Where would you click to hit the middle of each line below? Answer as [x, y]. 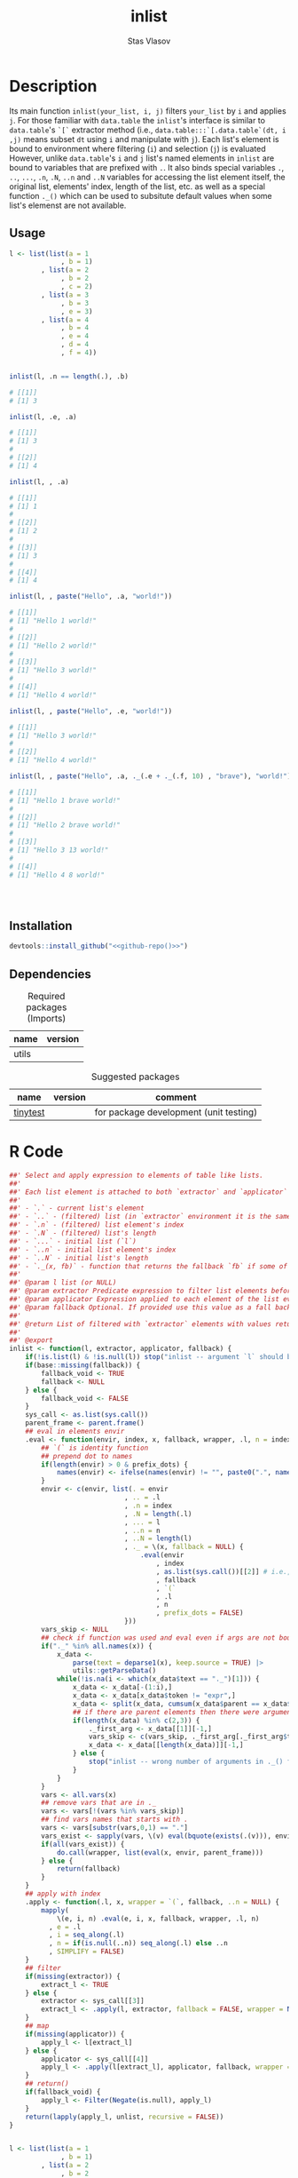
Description [53, 86]
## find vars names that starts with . [115, 1820]
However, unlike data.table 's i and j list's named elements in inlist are [142, 158]
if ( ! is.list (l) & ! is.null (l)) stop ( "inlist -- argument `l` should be [160, 1357]
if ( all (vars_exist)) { [83, 1844]
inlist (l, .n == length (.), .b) [69, 376]
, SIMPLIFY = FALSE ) [86, 1951]
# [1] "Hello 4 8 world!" [57, 875]
